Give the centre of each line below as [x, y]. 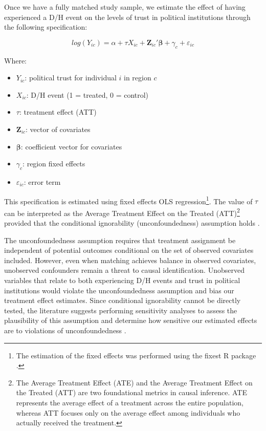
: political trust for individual [71, 78]
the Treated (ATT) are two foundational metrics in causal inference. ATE [132, 392]
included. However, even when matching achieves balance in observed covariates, [130, 260]
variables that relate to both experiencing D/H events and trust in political [122, 280]
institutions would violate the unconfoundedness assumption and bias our [119, 290]
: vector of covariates [58, 129]
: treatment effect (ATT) [58, 112]
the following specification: [46, 27]
